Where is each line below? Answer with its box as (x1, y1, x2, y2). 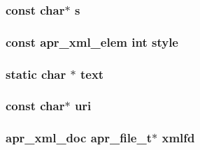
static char (6, 65, 66, 82)
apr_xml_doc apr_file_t (6, 129, 152, 147)
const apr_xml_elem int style (6, 33, 178, 50)
